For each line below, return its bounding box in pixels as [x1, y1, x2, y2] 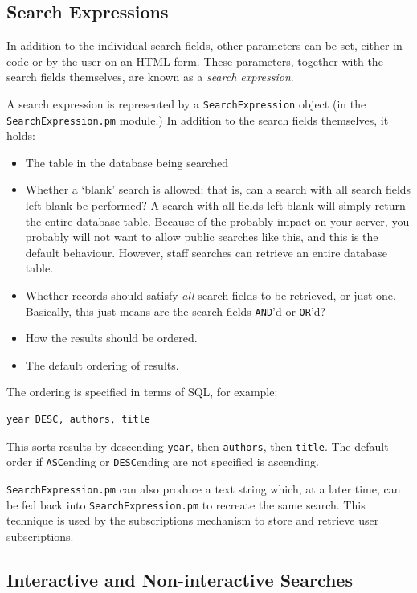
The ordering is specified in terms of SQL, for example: [6, 383, 278, 400]
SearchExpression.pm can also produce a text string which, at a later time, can [6, 480, 401, 497]
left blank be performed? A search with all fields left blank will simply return [25, 197, 406, 214]
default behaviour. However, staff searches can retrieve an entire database [25, 243, 387, 260]
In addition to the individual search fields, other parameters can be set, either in [6, 37, 403, 54]
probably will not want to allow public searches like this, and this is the [25, 228, 378, 245]
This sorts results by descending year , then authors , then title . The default [6, 437, 389, 454]
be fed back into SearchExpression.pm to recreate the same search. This [6, 496, 366, 513]
